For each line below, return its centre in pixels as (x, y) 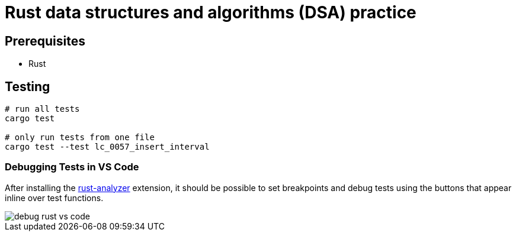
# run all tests (42, 109)
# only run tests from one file (80, 138)
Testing (28, 86)
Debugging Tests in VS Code (72, 167)
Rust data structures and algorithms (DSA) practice (211, 12)
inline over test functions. (54, 198)
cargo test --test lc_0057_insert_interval (107, 147)
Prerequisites (45, 41)
